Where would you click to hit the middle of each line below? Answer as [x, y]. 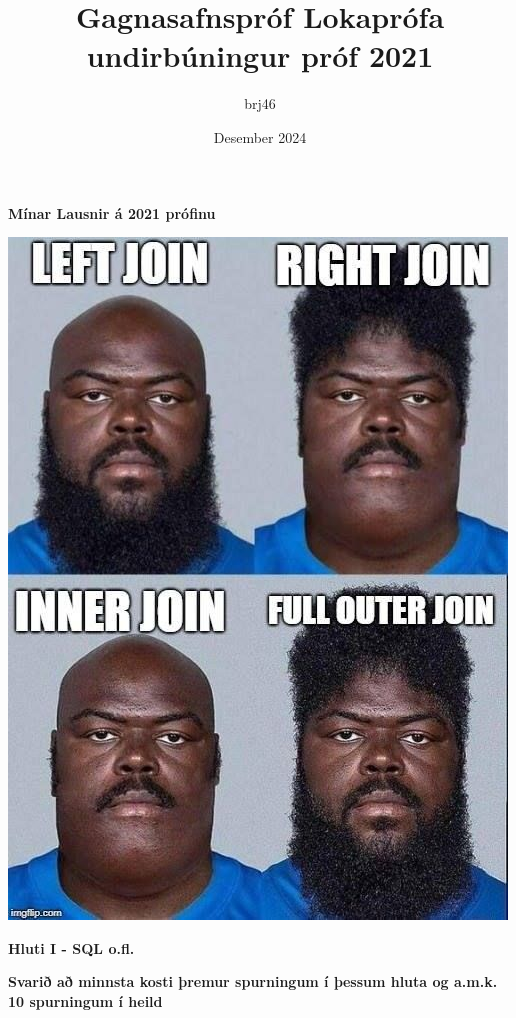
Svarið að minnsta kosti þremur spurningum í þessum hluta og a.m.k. [253, 981]
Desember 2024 [260, 136]
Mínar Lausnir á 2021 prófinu [112, 212]
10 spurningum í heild [85, 1000]
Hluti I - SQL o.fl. [71, 947]
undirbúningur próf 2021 [260, 55]
